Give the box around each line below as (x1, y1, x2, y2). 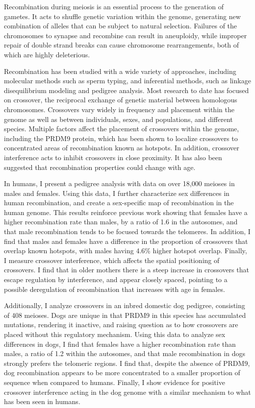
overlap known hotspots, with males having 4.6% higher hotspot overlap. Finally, (4, 245, 247, 256)
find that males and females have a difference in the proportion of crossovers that (4, 236, 248, 246)
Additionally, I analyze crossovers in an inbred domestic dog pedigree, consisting (4, 300, 245, 311)
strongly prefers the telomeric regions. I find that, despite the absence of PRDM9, (4, 358, 250, 368)
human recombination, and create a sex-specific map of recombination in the (4, 197, 234, 208)
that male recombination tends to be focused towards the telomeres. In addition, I (4, 226, 251, 237)
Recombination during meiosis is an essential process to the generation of (4, 1, 224, 11)
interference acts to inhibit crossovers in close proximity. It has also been (4, 152, 222, 162)
